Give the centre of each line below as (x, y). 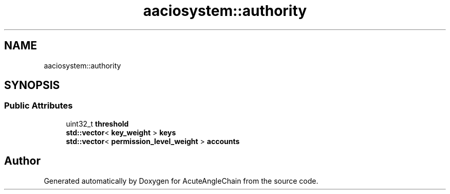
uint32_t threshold (97, 124)
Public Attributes (39, 106)
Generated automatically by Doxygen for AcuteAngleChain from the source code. (181, 181)
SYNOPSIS (32, 85)
